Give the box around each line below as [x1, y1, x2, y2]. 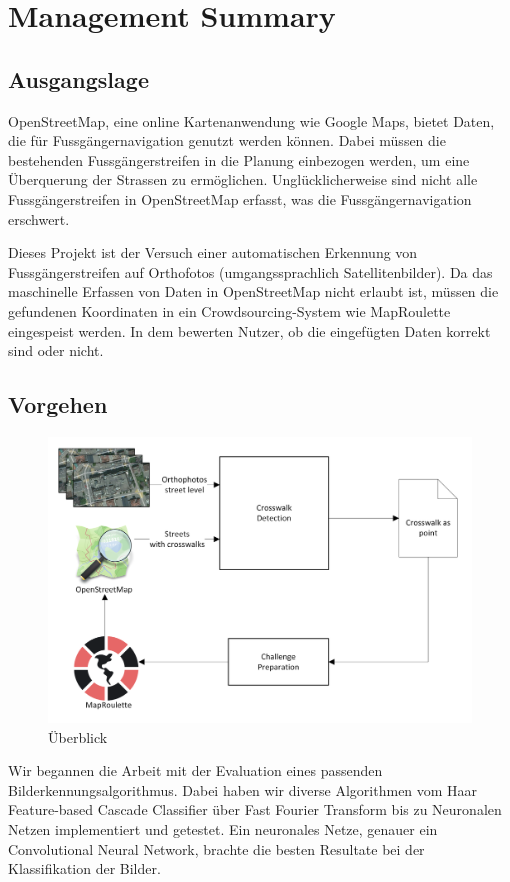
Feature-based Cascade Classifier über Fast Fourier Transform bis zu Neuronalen [8, 799, 502, 820]
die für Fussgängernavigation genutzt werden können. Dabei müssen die [8, 130, 446, 151]
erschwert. [8, 208, 70, 229]
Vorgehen [8, 389, 108, 420]
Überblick [48, 726, 108, 747]
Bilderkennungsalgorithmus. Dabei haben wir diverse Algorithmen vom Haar [8, 779, 478, 800]
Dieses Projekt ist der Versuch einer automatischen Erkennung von [8, 242, 418, 263]
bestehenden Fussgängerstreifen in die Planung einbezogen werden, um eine [8, 149, 470, 170]
